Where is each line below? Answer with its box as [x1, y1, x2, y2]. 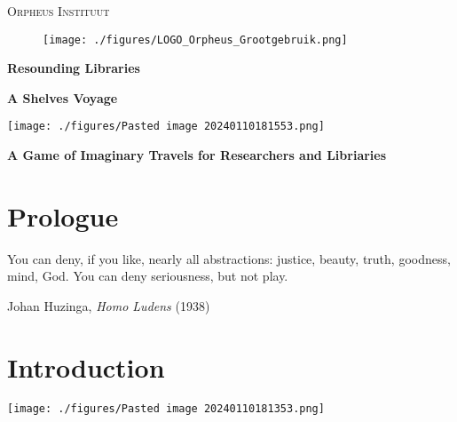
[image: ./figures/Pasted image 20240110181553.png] [7, 120, 325, 133]
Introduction [7, 348, 165, 385]
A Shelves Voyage [7, 88, 118, 107]
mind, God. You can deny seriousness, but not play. [7, 267, 288, 285]
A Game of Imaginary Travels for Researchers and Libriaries [7, 146, 387, 164]
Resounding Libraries [7, 59, 140, 77]
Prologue [7, 197, 119, 234]
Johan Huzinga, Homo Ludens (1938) [7, 297, 210, 315]
